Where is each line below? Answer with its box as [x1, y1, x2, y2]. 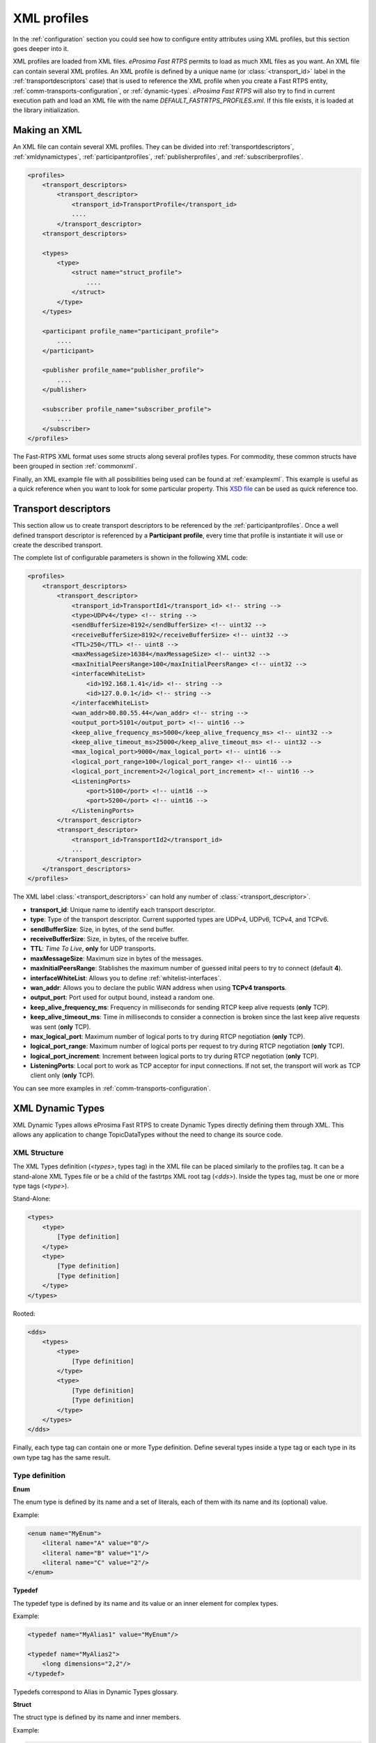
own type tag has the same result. [13, 1453, 111, 1461]
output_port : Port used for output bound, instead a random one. [30, 994, 215, 1002]
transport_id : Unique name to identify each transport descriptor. [30, 905, 216, 913]
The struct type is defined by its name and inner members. [13, 1713, 181, 1721]
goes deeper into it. [13, 44, 69, 52]
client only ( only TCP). [30, 1071, 95, 1080]
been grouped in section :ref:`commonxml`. [13, 462, 137, 471]
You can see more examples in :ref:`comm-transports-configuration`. [13, 1084, 212, 1093]
